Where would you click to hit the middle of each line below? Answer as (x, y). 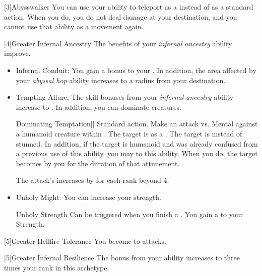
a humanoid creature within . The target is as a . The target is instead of (129, 133)
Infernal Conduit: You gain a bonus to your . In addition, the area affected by (136, 70)
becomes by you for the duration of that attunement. (98, 163)
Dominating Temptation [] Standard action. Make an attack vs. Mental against (137, 124)
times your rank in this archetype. (57, 267)
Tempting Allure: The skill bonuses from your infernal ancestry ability (125, 97)
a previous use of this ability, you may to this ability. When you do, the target (137, 153)
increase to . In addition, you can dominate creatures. (99, 107)
